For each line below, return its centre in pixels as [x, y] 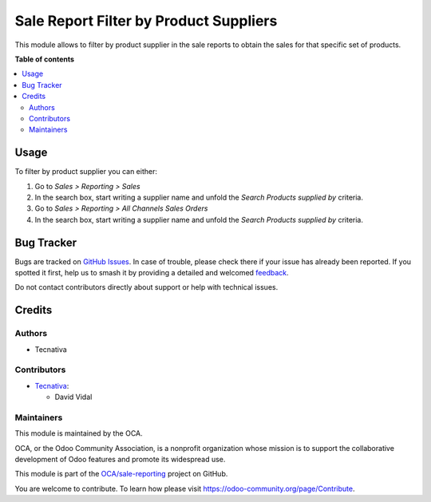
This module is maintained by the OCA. [79, 433]
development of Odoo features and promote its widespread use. [120, 460]
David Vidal [73, 397]
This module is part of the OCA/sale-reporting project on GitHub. [121, 474]
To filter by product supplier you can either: [86, 172]
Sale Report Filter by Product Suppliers [146, 21]
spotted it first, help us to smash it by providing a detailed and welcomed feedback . [152, 273]
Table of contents [45, 59]
